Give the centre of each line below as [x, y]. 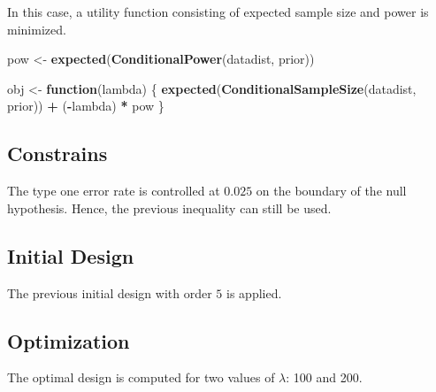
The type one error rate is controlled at [114, 191]
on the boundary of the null [331, 191]
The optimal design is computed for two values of [141, 377]
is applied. [254, 292]
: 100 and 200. [324, 377]
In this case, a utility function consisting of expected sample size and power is [218, 12]
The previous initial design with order [110, 292]
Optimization [69, 340]
